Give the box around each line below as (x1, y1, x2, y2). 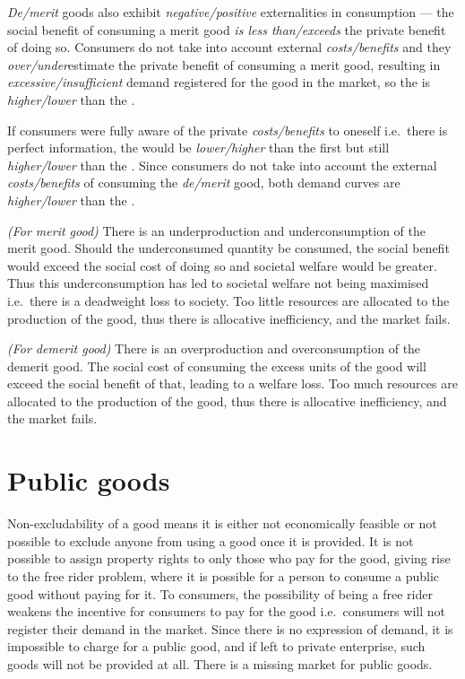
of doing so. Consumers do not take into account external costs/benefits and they (7, 38, 452, 57)
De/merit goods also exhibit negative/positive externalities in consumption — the (7, 3, 454, 21)
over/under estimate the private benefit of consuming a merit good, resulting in (7, 55, 441, 74)
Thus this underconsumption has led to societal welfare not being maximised (7, 274, 429, 292)
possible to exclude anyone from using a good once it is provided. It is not (7, 531, 414, 550)
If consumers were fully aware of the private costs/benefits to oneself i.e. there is (7, 120, 448, 139)
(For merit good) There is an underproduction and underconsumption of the (7, 221, 426, 239)
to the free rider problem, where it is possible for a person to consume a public (7, 566, 440, 585)
